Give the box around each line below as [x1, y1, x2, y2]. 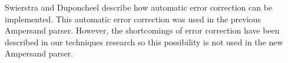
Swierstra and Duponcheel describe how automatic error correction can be [5, 1, 273, 13]
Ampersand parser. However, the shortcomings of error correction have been [5, 24, 280, 37]
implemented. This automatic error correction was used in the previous [5, 12, 261, 25]
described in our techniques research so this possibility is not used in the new [5, 35, 283, 48]
